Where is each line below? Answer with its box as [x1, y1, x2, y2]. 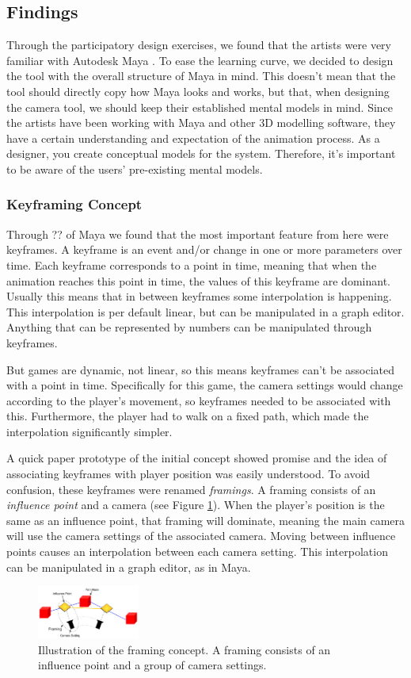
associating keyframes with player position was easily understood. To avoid [6, 465, 371, 482]
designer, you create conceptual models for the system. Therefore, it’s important [6, 145, 396, 162]
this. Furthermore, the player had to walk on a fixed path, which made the [6, 408, 369, 424]
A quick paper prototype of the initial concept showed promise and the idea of [6, 450, 387, 466]
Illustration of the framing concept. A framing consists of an [38, 641, 331, 657]
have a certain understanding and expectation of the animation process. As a [6, 129, 380, 146]
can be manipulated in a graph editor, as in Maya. [6, 558, 251, 575]
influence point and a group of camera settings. [38, 657, 267, 673]
